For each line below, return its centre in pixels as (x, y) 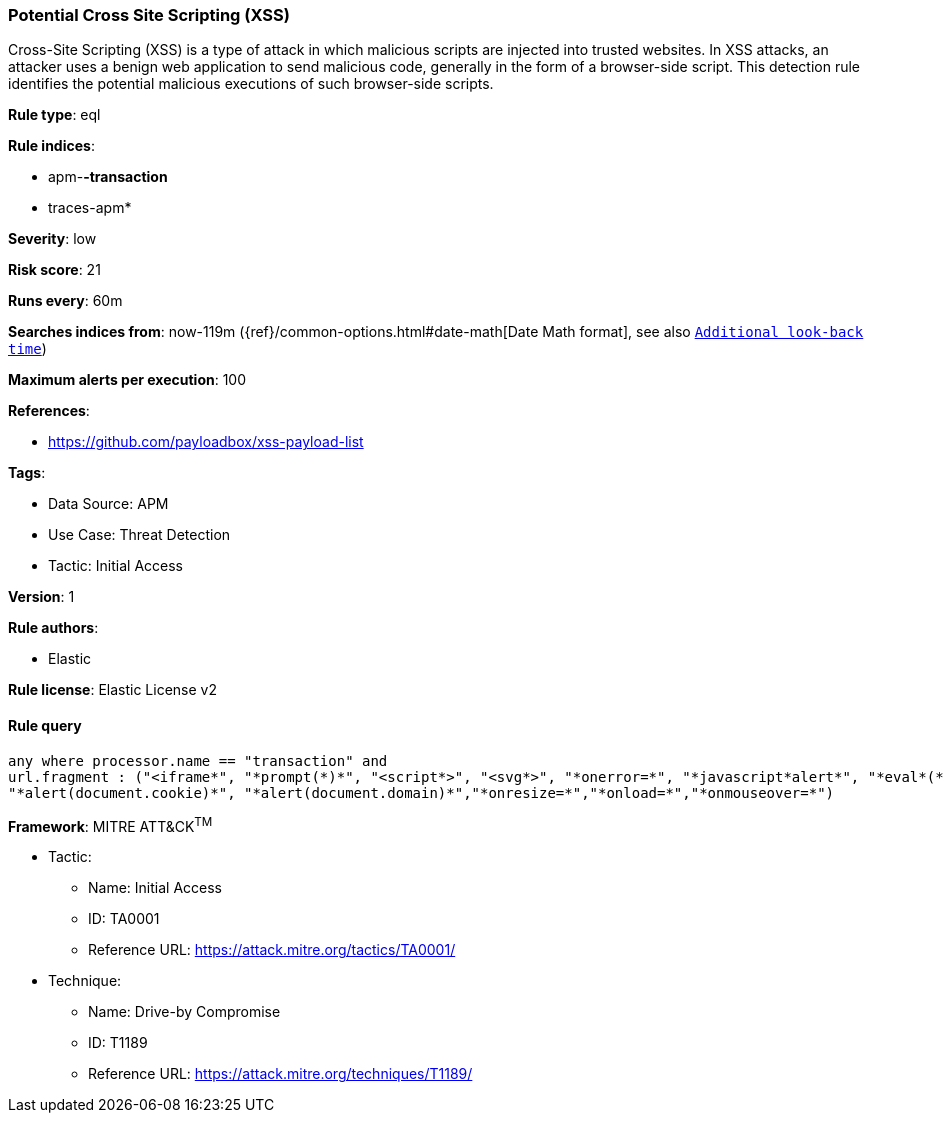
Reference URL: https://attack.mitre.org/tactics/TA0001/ (272, 950)
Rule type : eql (54, 115)
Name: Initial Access (155, 888)
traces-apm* (90, 208)
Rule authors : (53, 628)
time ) (27, 349)
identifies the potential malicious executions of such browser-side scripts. (251, 84)
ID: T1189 (118, 1043)
